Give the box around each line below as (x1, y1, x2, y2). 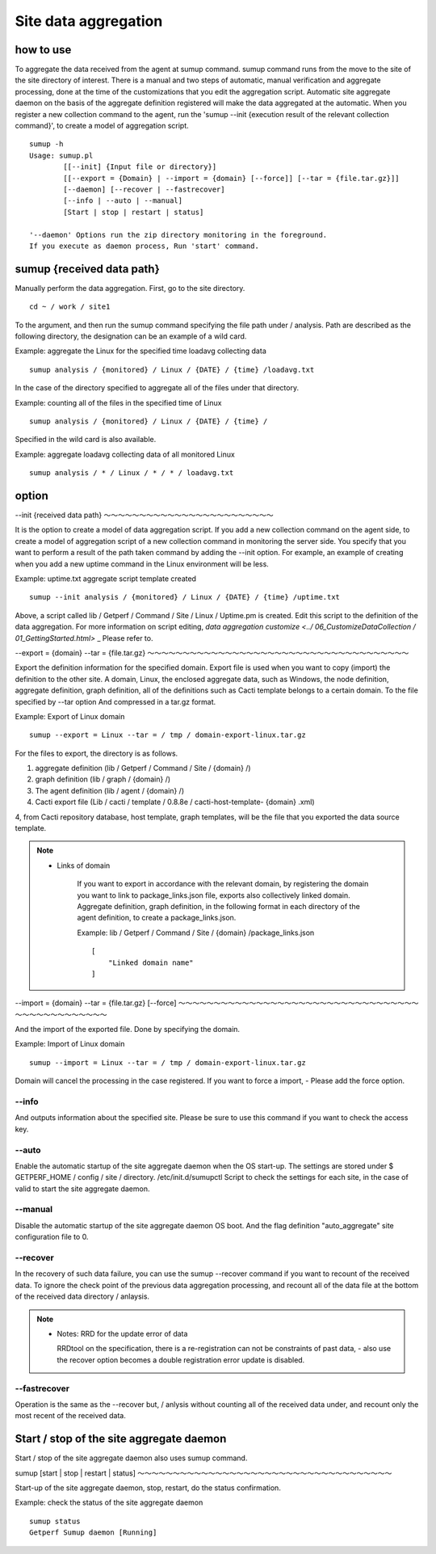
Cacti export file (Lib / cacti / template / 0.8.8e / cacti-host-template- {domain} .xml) (35, 797, 315, 807)
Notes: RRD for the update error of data (57, 1329, 188, 1338)
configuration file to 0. (15, 1232, 89, 1242)
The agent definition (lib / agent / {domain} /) (35, 785, 185, 795)
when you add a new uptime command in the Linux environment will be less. (15, 558, 270, 569)
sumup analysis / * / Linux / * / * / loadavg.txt (29, 469, 234, 478)
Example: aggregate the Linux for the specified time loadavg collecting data (15, 346, 266, 356)
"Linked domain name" (107, 958, 194, 967)
